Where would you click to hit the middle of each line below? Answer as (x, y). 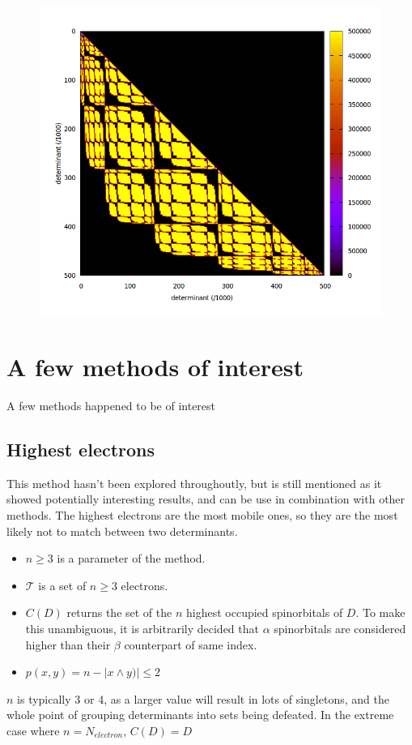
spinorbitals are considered (340, 628)
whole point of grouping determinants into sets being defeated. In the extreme (200, 715)
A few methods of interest (155, 367)
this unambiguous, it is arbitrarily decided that (142, 628)
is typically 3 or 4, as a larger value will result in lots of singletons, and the (203, 698)
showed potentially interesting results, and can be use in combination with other (206, 499)
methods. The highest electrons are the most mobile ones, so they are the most (202, 514)
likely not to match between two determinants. (122, 531)
